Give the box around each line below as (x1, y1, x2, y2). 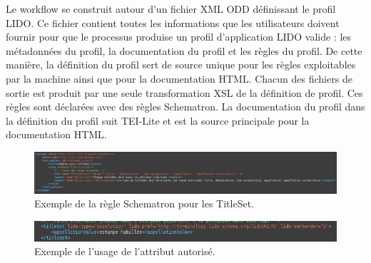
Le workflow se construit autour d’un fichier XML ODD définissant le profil (6, 1, 336, 16)
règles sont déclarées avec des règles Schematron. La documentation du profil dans (6, 99, 365, 114)
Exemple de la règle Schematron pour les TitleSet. (34, 196, 254, 211)
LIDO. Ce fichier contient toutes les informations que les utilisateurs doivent (6, 15, 340, 30)
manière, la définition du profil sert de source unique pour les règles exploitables (6, 57, 356, 72)
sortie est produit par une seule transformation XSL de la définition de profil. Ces (6, 85, 363, 100)
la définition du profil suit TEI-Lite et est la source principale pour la (6, 113, 310, 128)
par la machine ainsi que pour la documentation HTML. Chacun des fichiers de (6, 71, 352, 86)
